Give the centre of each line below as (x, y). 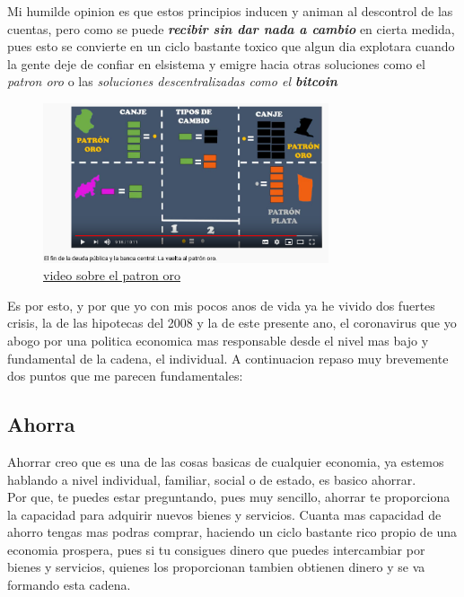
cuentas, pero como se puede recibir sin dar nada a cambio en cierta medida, (231, 28)
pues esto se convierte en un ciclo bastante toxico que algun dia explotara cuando (231, 46)
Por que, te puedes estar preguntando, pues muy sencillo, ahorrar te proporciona (229, 497)
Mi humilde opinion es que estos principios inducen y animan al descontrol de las (230, 11)
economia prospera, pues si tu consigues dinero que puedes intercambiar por (216, 549)
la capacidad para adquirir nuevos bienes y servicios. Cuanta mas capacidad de (224, 514)
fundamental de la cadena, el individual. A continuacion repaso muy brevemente (228, 358)
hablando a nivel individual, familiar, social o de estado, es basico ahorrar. (212, 479)
